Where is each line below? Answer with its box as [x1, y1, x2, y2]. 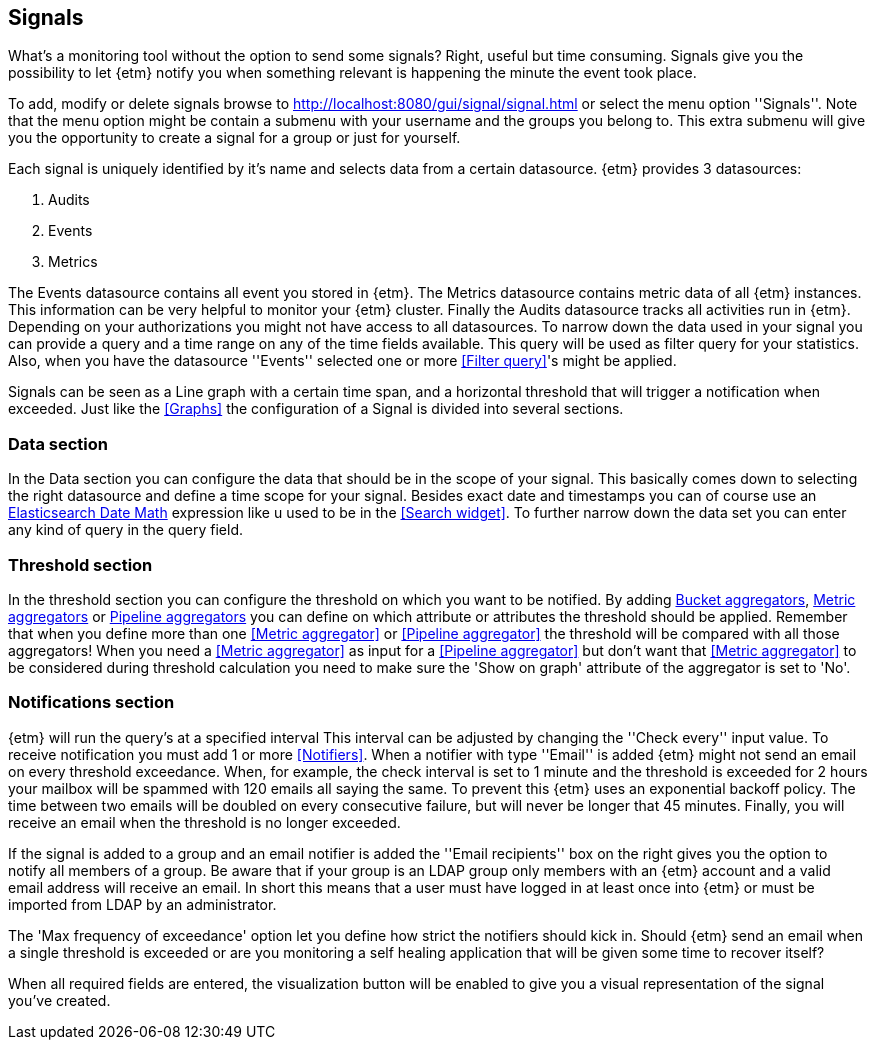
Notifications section [8, 692, 175, 713]
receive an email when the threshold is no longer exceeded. [8, 813, 401, 831]
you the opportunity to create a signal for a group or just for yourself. [8, 129, 461, 147]
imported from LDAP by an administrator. [8, 895, 277, 913]
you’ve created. [8, 991, 111, 1009]
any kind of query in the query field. [8, 521, 244, 539]
